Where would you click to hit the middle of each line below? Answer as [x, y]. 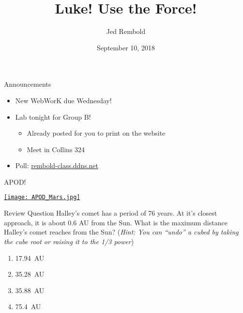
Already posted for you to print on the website [96, 133]
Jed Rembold [126, 31]
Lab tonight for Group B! [53, 117]
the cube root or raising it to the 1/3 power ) [69, 241]
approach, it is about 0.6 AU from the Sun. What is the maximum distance [116, 222]
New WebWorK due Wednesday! [63, 100]
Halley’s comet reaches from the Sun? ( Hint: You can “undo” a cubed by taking [121, 232]
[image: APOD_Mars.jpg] [42, 197]
